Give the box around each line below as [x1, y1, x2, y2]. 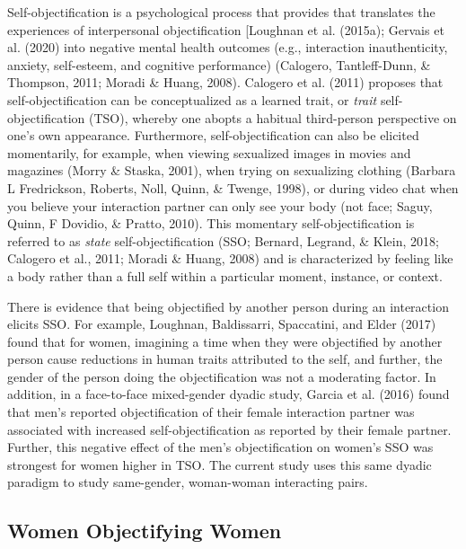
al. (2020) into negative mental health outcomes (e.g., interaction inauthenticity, [7, 38, 448, 57]
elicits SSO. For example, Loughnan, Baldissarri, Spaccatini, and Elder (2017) [7, 314, 436, 333]
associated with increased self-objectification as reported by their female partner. [7, 420, 452, 438]
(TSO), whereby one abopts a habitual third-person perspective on [89, 108, 457, 127]
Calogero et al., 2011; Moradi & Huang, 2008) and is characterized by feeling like [7, 249, 453, 268]
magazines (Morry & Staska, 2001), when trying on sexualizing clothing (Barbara [7, 161, 456, 180]
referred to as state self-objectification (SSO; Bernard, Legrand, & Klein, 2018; [7, 231, 439, 250]
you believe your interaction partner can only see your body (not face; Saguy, [7, 196, 433, 215]
